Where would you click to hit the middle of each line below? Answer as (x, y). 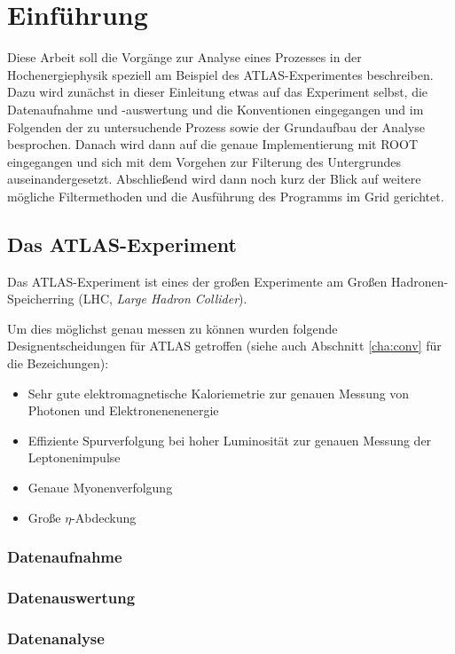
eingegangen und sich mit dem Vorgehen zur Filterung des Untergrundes (204, 161)
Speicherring (41, 299)
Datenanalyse (56, 638)
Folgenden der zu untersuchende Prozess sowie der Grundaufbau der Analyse (216, 126)
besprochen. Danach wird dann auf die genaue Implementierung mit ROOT (212, 144)
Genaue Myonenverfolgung (100, 488)
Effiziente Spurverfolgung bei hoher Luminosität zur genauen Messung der (230, 440)
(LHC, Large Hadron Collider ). (163, 299)
